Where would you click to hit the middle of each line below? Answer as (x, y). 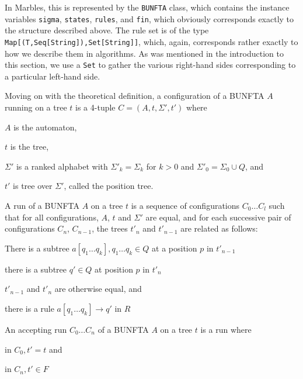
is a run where (226, 329)
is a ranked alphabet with (62, 166)
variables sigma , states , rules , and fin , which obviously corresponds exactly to (149, 18)
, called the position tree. (109, 186)
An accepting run (36, 329)
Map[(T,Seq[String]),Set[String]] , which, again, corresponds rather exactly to (151, 41)
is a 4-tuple (95, 107)
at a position (175, 248)
